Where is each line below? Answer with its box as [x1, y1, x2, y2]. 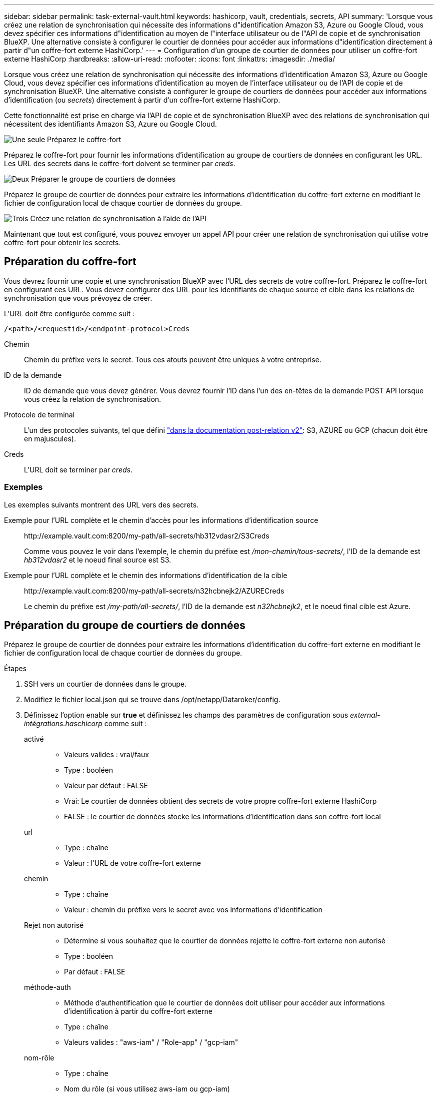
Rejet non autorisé [24, 921, 84, 930]
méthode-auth [24, 983, 71, 992]
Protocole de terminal [4, 410, 75, 419]
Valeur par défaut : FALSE [64, 781, 148, 790]
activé [24, 735, 44, 744]
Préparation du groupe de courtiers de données [4, 619, 245, 632]
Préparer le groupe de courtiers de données [31, 175, 176, 183]
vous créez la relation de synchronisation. [24, 394, 161, 403]
